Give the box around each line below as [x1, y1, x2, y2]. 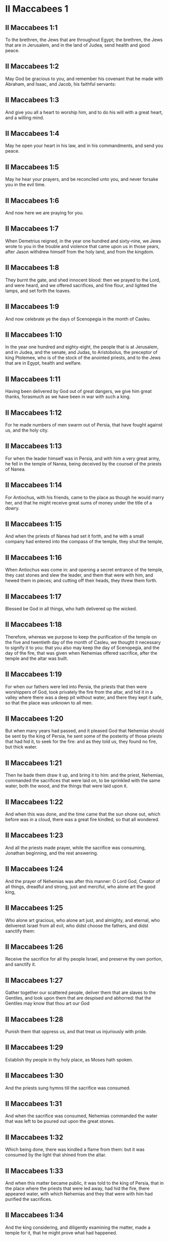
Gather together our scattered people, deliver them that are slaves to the [5, 989, 156, 996]
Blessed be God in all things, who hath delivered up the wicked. [5, 606, 137, 612]
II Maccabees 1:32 [5, 1133, 64, 1142]
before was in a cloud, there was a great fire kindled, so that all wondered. [5, 817, 160, 823]
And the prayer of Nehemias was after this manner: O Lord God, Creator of [5, 878, 160, 884]
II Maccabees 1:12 [5, 408, 62, 417]
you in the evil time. [5, 182, 46, 188]
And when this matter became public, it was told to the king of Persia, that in [5, 1180, 164, 1186]
